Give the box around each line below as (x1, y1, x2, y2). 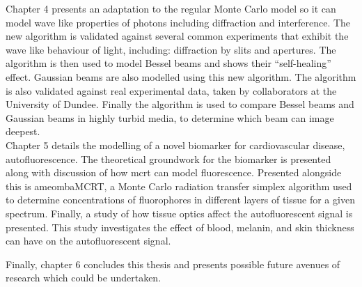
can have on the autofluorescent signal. (6, 233, 171, 248)
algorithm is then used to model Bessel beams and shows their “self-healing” (6, 56, 331, 70)
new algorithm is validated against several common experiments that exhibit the (6, 29, 349, 43)
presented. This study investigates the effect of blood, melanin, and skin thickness (6, 219, 354, 234)
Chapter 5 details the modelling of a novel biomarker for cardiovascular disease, (6, 137, 345, 152)
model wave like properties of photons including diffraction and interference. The (6, 15, 351, 29)
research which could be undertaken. (6, 270, 162, 285)
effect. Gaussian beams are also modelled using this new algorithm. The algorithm (6, 69, 356, 84)
